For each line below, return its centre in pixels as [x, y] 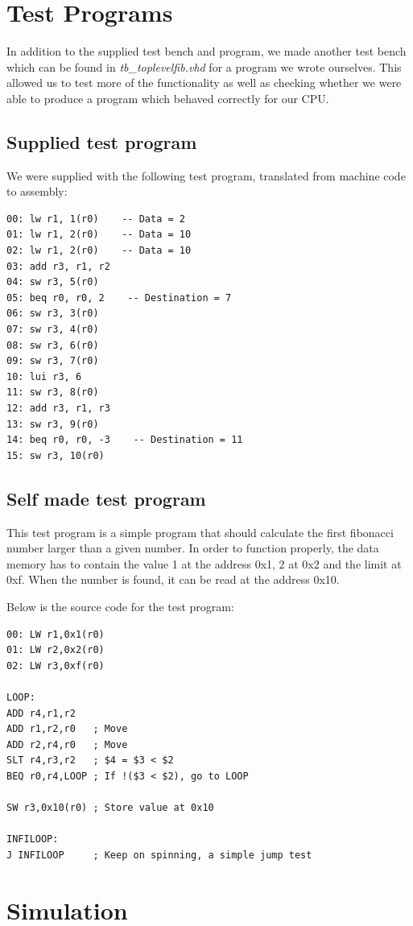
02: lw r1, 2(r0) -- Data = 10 [99, 251]
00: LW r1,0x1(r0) [56, 634]
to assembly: [37, 191]
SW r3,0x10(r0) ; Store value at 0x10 [110, 808]
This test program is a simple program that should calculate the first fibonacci [200, 532]
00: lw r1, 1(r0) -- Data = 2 [96, 219]
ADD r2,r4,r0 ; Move [67, 744]
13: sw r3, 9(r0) [53, 424]
